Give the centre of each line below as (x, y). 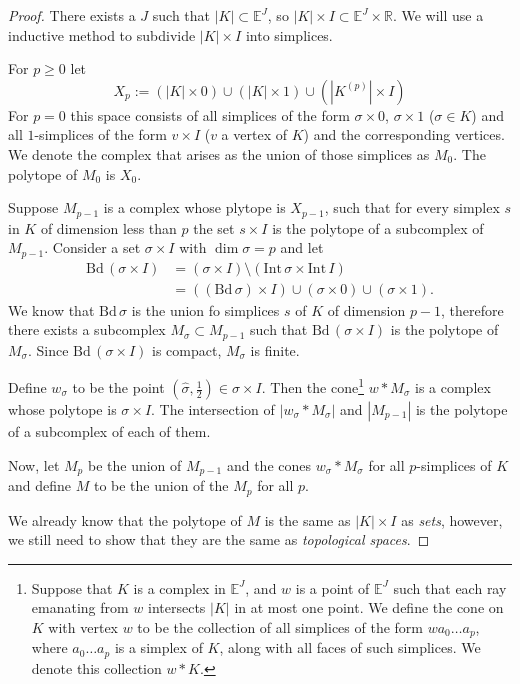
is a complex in (179, 587)
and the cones (269, 464)
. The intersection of (213, 409)
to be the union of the (161, 485)
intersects (177, 607)
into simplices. (289, 34)
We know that (51, 309)
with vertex (83, 626)
